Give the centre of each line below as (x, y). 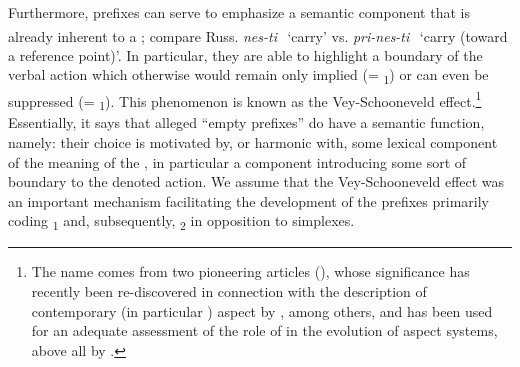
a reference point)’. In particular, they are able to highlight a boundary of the (245, 54)
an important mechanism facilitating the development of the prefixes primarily (248, 200)
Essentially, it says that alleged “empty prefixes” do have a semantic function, (246, 122)
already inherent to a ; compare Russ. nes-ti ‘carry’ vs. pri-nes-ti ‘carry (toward (258, 35)
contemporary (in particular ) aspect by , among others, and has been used (262, 310)
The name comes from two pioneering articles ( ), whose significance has (250, 271)
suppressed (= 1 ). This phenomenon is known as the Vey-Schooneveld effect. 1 (245, 100)
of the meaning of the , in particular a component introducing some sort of (237, 161)
